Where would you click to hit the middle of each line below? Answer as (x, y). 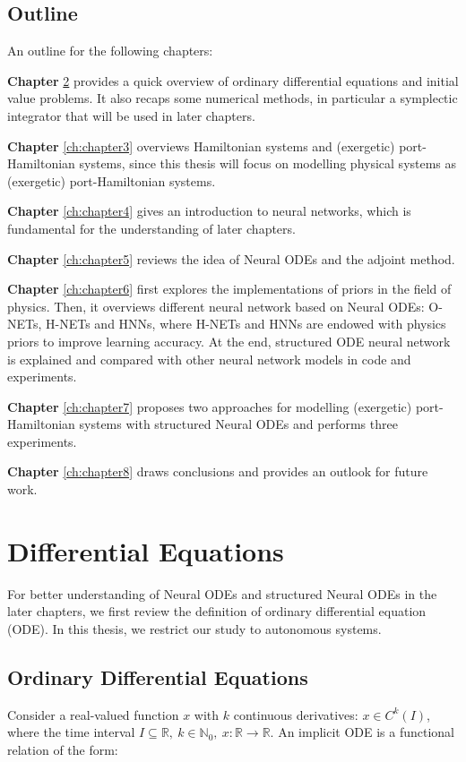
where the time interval (71, 732)
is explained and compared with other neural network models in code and (209, 359)
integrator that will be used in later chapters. (131, 115)
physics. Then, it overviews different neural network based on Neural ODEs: (216, 306)
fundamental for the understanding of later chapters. (151, 228)
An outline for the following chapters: (110, 51)
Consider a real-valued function (93, 714)
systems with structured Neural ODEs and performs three (238, 424)
